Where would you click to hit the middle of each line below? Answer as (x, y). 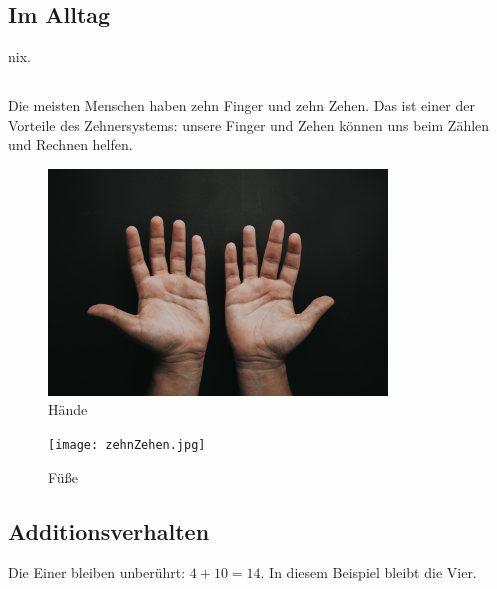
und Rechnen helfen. (70, 144)
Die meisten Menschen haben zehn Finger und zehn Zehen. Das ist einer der (241, 105)
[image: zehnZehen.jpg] (127, 444)
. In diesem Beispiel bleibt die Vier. (368, 572)
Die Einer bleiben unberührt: (97, 572)
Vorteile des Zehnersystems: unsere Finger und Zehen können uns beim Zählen (249, 124)
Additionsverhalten (109, 530)
